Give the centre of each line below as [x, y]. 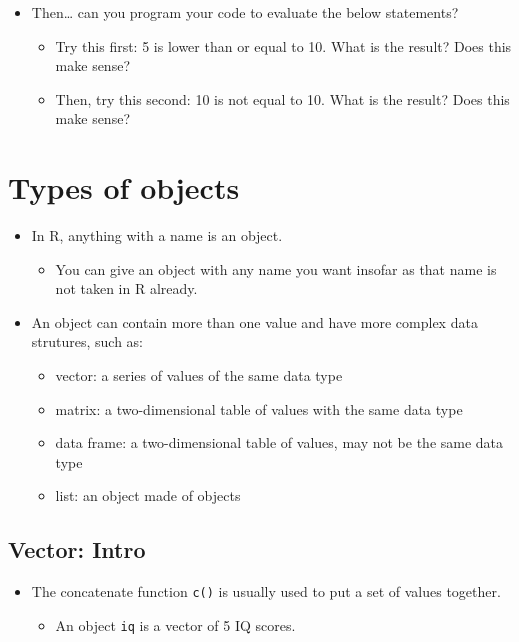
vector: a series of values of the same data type [199, 375]
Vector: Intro [77, 549]
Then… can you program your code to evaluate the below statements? [245, 12]
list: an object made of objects [148, 495]
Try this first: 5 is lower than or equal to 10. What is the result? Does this [283, 45]
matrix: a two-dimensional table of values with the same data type [259, 408]
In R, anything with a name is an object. [157, 235]
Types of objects [124, 187]
